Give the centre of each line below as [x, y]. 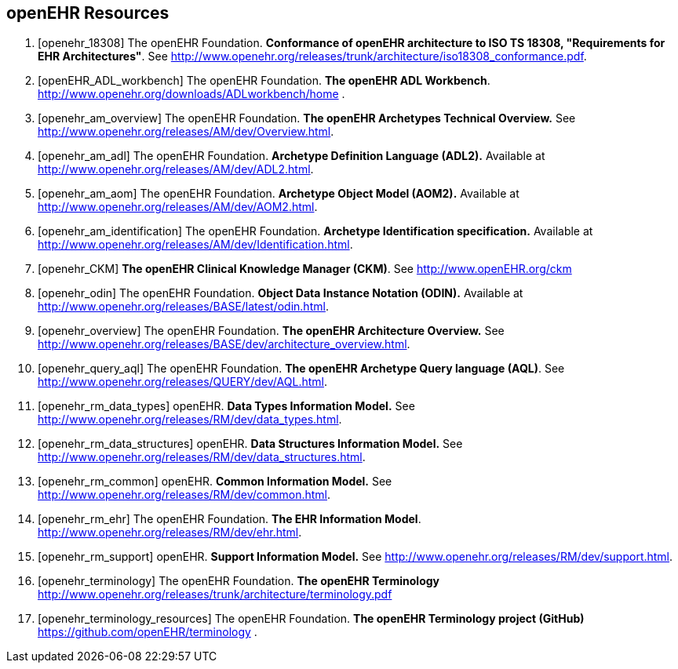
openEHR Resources [88, 13]
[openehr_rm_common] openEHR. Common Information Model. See [215, 482]
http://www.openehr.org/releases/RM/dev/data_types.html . [190, 420]
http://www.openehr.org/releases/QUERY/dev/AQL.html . [182, 382]
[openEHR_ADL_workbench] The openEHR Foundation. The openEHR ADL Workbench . [264, 81]
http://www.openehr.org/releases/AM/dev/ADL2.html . [176, 169]
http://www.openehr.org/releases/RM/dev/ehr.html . [170, 533]
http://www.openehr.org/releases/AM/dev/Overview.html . [186, 132]
